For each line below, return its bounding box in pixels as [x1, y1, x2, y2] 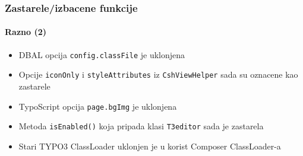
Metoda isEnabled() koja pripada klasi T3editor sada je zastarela [18, 120, 264, 132]
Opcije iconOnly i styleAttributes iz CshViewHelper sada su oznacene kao [18, 68, 298, 81]
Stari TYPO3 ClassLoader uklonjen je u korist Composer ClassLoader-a [18, 139, 281, 152]
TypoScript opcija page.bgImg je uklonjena [18, 100, 177, 112]
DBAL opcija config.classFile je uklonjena [18, 48, 185, 61]
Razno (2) [5, 26, 46, 38]
